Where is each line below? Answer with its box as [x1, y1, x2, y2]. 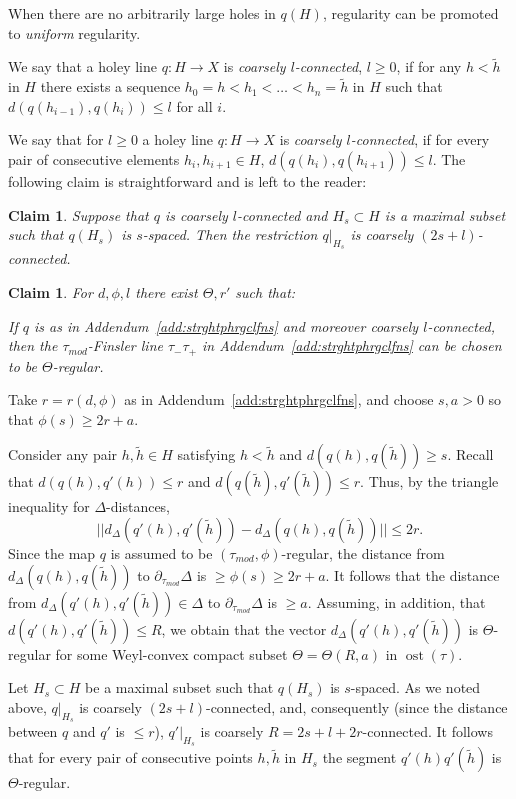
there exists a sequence [40, 76, 181, 97]
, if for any [396, 56, 462, 77]
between [8, 720, 58, 741]
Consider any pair [8, 444, 118, 465]
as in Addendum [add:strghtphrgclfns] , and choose [124, 389, 434, 410]
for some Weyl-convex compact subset [55, 643, 288, 664]
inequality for [8, 496, 90, 517]
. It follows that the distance [325, 564, 500, 585]
